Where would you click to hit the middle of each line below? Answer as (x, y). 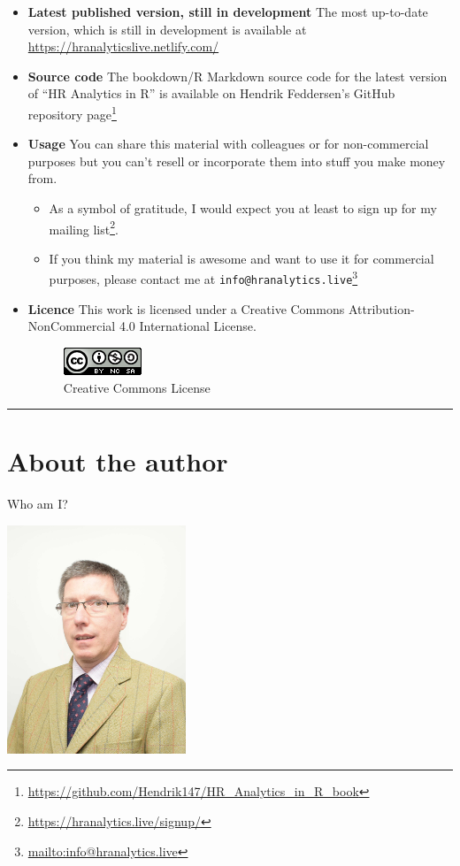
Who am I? (38, 504)
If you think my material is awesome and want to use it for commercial (241, 258)
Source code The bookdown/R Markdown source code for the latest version (238, 76)
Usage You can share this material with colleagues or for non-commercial (228, 144)
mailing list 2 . (84, 227)
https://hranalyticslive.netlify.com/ (123, 46)
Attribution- (381, 308)
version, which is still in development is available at (167, 29)
